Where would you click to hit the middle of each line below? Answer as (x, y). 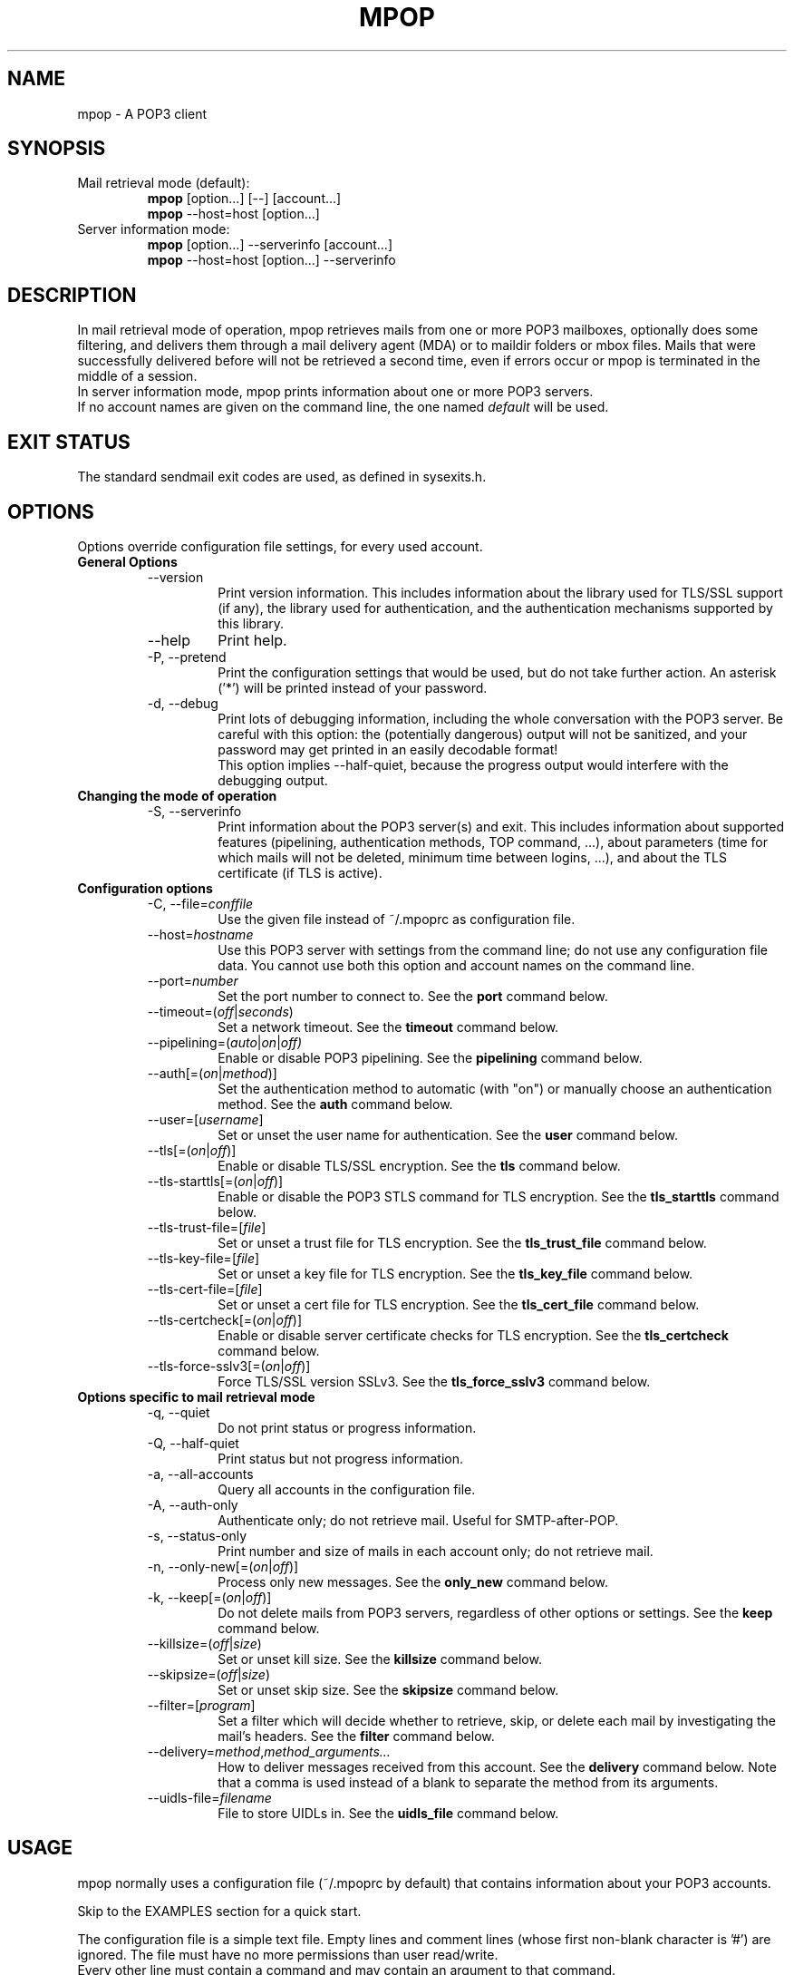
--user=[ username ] (205, 1119)
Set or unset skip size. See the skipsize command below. (388, 1689)
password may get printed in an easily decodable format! (388, 749)
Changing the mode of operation (177, 795)
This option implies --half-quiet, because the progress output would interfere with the (473, 764)
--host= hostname (200, 934)
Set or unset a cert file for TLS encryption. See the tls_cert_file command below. (459, 1304)
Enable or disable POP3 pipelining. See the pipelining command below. (430, 1057)
